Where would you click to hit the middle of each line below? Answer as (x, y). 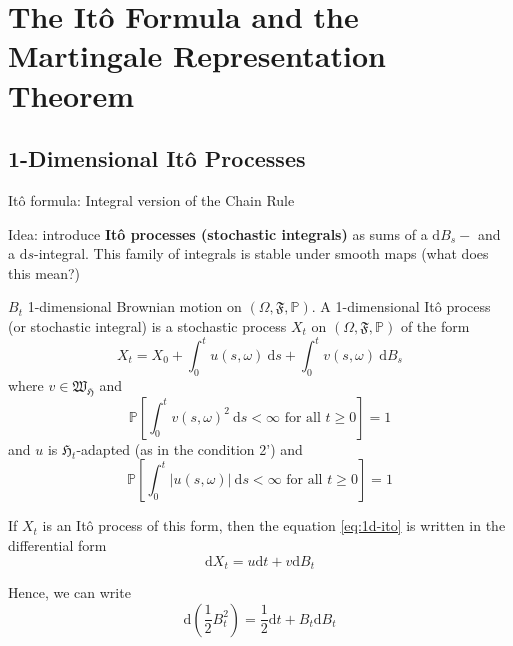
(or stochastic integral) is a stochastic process (147, 325)
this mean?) (44, 272)
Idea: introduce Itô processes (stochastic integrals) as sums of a (218, 233)
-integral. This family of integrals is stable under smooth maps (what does (261, 253)
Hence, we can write (69, 592)
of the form (435, 325)
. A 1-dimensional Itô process (401, 306)
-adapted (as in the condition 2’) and (189, 448)
